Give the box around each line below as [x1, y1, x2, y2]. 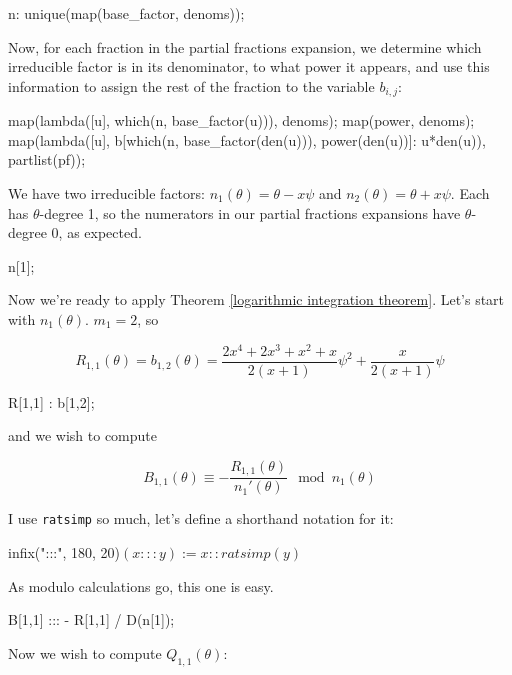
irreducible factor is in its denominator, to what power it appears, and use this [8, 56, 490, 77]
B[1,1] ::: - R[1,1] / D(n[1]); [8, 609, 175, 630]
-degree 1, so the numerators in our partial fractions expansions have [39, 202, 461, 223]
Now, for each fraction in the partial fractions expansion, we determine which [8, 36, 482, 57]
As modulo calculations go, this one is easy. [8, 575, 274, 596]
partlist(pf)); [8, 149, 86, 170]
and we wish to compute [8, 425, 158, 446]
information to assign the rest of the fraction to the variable [8, 75, 375, 96]
